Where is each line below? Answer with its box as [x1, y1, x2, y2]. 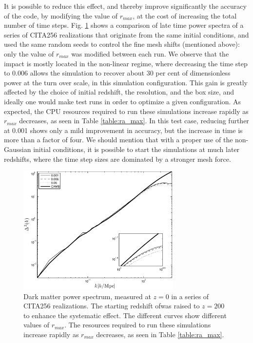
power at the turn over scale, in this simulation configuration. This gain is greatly [4, 77, 248, 87]
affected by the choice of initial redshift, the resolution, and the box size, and [4, 87, 234, 97]
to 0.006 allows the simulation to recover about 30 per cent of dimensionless [4, 68, 231, 78]
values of [23, 320, 49, 330]
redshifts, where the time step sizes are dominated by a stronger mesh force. [4, 153, 231, 164]
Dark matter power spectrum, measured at [23, 291, 151, 301]
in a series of [171, 291, 209, 301]
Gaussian [4, 144, 31, 154]
